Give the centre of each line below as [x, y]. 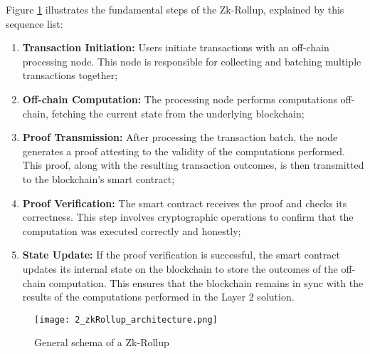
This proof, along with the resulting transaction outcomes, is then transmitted [193, 165]
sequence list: [35, 23]
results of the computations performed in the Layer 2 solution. [158, 297]
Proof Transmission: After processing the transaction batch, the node [180, 137]
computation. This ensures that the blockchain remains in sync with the [206, 282]
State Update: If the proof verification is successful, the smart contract [181, 255]
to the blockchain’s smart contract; [99, 178]
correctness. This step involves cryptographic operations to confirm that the [188, 217]
